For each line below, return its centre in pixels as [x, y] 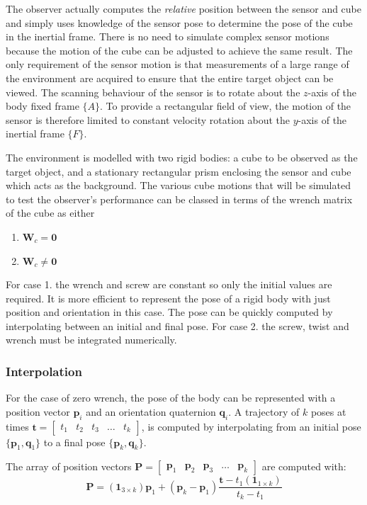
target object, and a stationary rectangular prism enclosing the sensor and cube [179, 171]
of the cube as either [50, 213]
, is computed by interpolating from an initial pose [251, 426]
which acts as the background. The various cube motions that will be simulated [178, 185]
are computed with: [304, 466]
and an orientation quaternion [151, 411]
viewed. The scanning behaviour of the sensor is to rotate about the [153, 92]
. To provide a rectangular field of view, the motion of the [226, 106]
